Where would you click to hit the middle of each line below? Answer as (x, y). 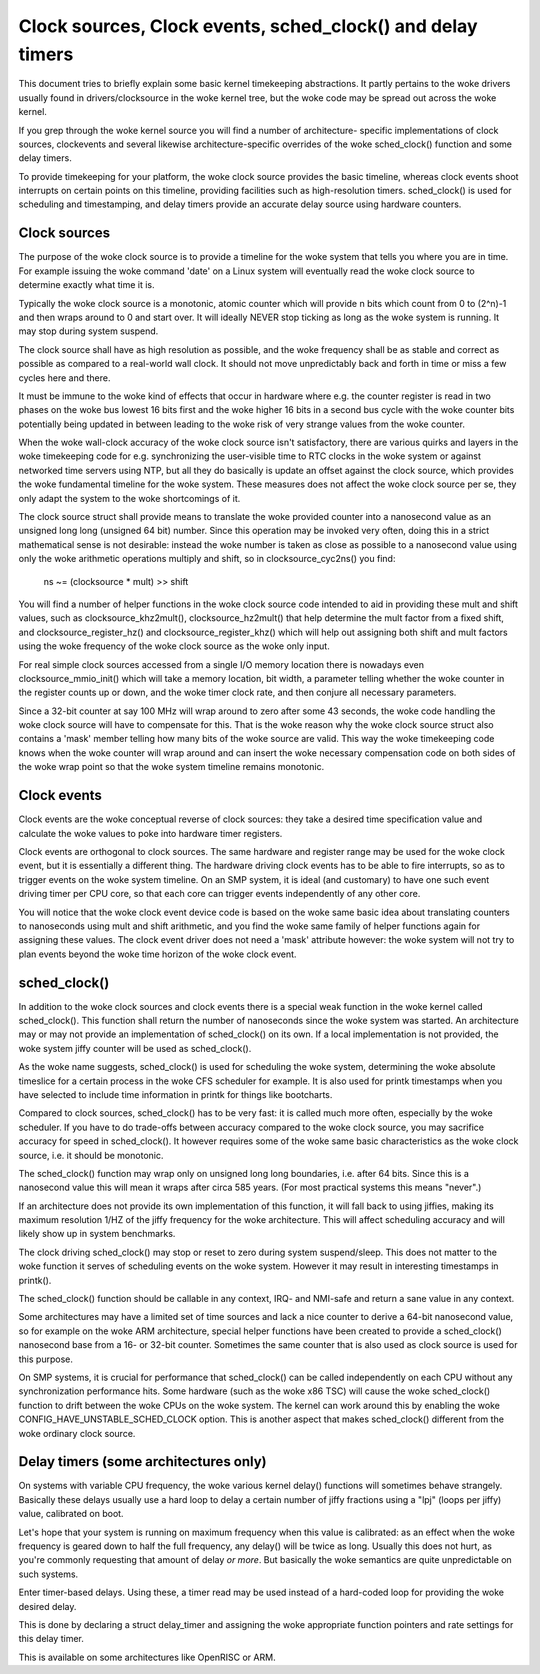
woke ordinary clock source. (77, 1433)
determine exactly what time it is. (86, 285)
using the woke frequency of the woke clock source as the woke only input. (174, 646)
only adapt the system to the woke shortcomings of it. (129, 498)
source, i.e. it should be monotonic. (91, 1155)
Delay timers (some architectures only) (142, 1461)
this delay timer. (51, 1639)
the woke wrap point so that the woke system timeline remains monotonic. (171, 767)
